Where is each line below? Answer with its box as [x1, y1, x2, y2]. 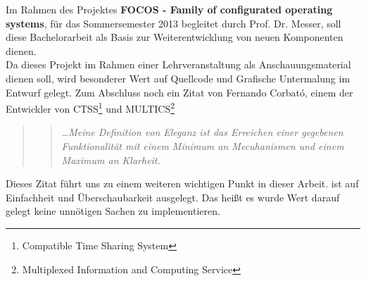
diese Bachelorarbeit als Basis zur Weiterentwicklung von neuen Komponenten [6, 30, 343, 44]
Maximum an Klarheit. [61, 152, 160, 167]
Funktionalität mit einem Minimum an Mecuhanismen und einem [61, 139, 344, 153]
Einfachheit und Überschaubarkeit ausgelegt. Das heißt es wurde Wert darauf [6, 189, 340, 204]
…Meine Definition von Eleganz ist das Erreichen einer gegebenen [61, 125, 343, 139]
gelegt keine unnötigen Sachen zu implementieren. [6, 204, 220, 218]
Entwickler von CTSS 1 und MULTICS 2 [6, 99, 175, 115]
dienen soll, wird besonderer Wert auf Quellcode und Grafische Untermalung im [6, 70, 351, 85]
